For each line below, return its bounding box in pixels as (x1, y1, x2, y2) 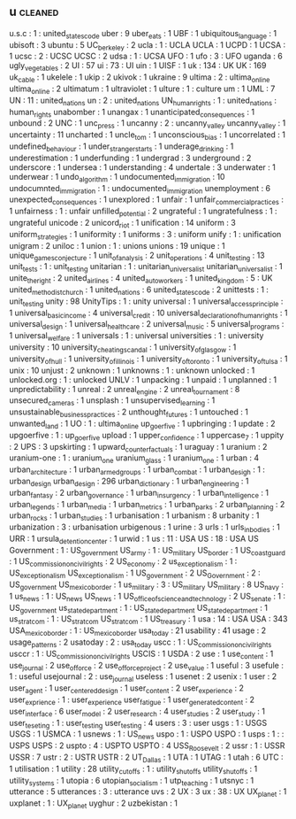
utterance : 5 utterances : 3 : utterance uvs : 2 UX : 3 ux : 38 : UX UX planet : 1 (9, 786, 287, 800)
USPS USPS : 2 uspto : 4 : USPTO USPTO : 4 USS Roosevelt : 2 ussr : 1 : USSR (9, 740, 285, 753)
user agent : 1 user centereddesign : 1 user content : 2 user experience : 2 (9, 683, 245, 696)
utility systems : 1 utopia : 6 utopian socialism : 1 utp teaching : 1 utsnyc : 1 (9, 775, 254, 788)
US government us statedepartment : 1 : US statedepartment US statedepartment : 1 (9, 602, 268, 615)
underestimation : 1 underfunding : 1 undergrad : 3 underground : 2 (9, 152, 252, 163)
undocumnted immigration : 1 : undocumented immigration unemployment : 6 (9, 182, 271, 196)
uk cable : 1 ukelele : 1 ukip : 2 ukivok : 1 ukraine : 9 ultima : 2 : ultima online (9, 72, 270, 84)
